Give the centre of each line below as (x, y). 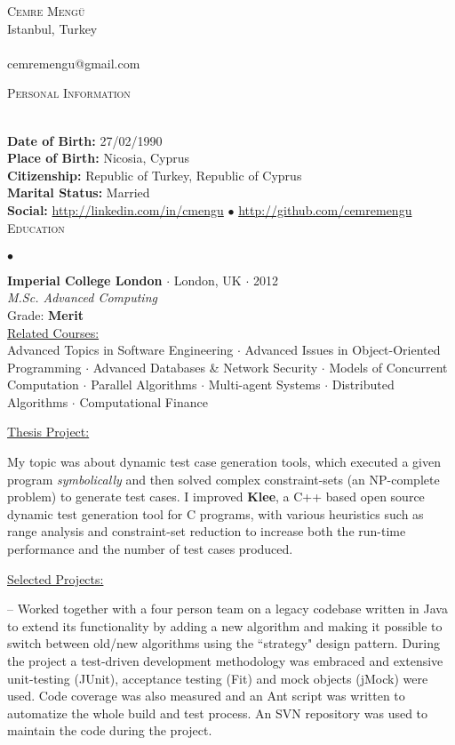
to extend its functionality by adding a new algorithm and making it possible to (225, 625)
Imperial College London (85, 280)
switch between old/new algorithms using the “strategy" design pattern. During (224, 643)
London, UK (208, 280)
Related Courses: (53, 332)
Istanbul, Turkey (52, 28)
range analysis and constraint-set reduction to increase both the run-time (207, 531)
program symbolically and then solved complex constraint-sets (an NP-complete (224, 479)
